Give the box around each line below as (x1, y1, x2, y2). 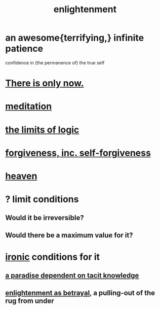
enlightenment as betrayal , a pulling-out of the (5, 288, 155, 297)
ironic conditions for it (5, 251, 100, 263)
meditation (5, 100, 52, 112)
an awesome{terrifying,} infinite (5, 32, 144, 44)
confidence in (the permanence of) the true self (5, 59, 105, 65)
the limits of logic (5, 124, 79, 135)
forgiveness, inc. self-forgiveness (5, 147, 151, 158)
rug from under (5, 296, 54, 305)
